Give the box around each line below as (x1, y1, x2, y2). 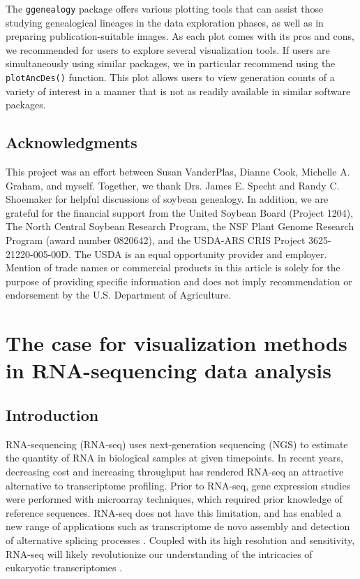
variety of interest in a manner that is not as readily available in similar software (6, 83, 351, 98)
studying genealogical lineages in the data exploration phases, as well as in (6, 15, 324, 29)
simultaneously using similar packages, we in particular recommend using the (6, 56, 336, 71)
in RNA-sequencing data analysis (6, 356, 331, 385)
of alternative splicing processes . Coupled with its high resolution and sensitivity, (6, 532, 355, 547)
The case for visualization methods (6, 329, 347, 357)
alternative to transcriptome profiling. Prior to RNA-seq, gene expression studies (6, 478, 351, 492)
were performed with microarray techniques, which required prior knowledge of (6, 492, 343, 506)
